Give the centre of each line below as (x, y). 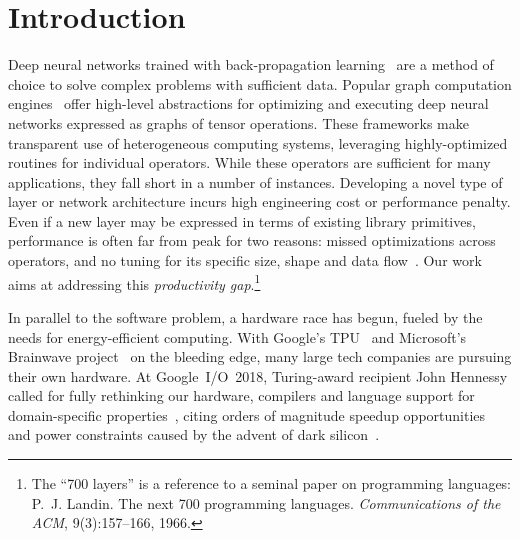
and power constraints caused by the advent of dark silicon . (194, 434)
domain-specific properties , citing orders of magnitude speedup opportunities (247, 414)
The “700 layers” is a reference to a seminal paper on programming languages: (271, 483)
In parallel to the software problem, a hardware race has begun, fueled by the (245, 316)
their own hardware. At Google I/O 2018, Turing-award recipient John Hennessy (258, 375)
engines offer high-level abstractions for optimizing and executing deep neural (248, 103)
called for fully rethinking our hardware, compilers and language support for (241, 395)
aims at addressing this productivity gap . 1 (134, 282)
